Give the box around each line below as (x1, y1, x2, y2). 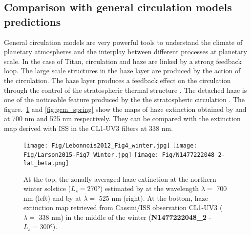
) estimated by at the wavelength (100, 183, 199, 193)
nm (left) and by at (23, 192, 82, 203)
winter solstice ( (23, 183, 71, 193)
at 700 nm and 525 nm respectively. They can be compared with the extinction (4, 113, 241, 124)
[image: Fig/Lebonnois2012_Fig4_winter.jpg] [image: (23, 142, 197, 149)
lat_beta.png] (23, 159, 69, 167)
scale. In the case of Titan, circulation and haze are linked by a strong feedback (4, 56, 242, 66)
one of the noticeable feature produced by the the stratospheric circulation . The (4, 94, 245, 105)
